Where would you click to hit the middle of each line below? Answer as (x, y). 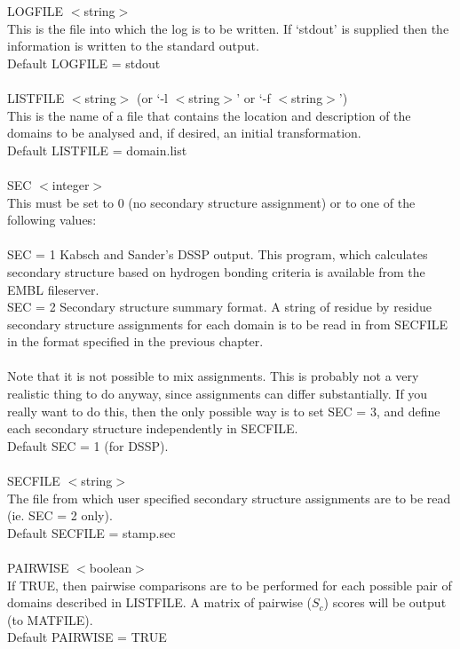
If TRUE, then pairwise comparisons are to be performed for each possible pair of (230, 585)
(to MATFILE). (50, 619)
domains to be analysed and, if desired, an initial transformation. (184, 133)
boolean (111, 567)
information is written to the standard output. (133, 46)
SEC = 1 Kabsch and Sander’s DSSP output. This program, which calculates (218, 254)
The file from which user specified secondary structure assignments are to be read (229, 498)
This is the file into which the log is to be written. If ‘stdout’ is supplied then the (228, 28)
